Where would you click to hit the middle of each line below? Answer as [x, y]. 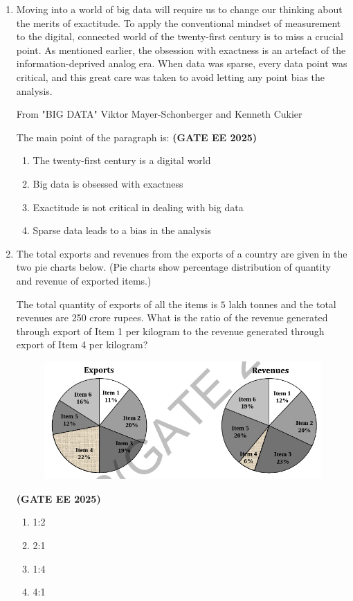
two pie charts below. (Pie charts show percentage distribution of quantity [173, 267]
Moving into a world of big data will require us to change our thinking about [179, 9]
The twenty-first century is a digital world [122, 160]
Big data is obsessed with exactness [108, 183]
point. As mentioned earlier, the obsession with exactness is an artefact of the [181, 50]
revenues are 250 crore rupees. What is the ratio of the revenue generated [172, 317]
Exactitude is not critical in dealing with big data [138, 207]
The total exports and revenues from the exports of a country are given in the [182, 253]
